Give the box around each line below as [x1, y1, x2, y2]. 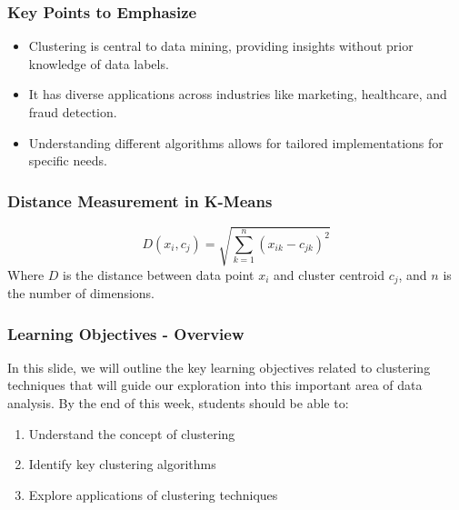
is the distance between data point [63, 265, 254, 284]
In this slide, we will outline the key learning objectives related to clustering [7, 357, 431, 376]
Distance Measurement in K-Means [7, 189, 273, 212]
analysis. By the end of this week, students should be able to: [7, 394, 349, 412]
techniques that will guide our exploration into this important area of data [7, 375, 423, 395]
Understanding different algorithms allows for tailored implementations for [28, 133, 444, 152]
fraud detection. [28, 103, 117, 121]
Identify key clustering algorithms [28, 455, 216, 474]
